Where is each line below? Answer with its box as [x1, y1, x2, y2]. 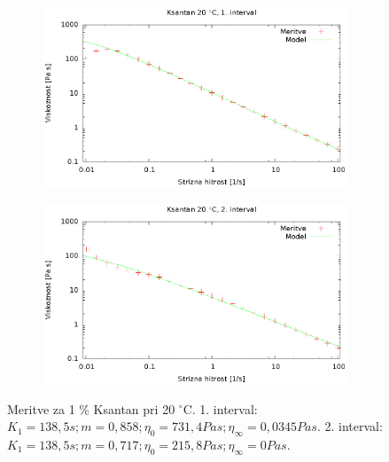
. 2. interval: [316, 417, 383, 435]
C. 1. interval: [183, 399, 258, 418]
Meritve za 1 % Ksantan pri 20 [7, 399, 175, 418]
